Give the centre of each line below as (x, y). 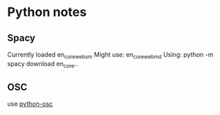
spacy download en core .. (43, 64)
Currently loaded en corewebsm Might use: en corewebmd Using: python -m (110, 55)
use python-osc (30, 104)
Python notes (47, 12)
